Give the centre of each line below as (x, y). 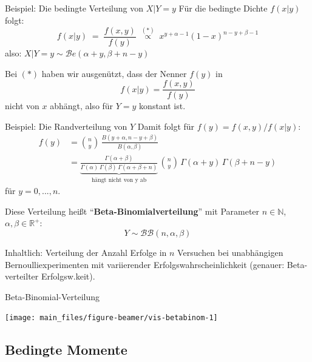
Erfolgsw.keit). (68, 276)
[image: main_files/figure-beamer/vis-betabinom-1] (111, 318)
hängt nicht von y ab (119, 180)
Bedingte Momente (66, 350)
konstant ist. (162, 106)
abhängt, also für (82, 106)
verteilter (22, 276)
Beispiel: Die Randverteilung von (66, 126)
